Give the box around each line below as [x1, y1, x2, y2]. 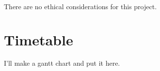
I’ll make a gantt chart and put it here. [4, 57, 120, 68]
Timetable [4, 29, 73, 49]
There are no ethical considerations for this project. [4, 1, 157, 11]
